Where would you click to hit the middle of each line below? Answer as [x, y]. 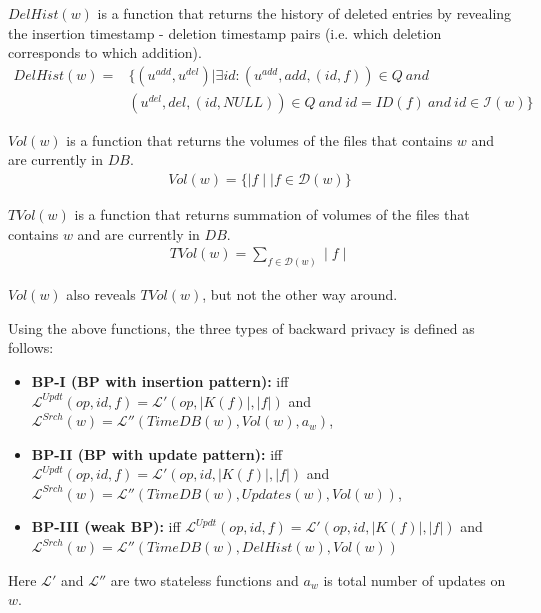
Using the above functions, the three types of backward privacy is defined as [241, 327]
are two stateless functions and [204, 579]
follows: [31, 347]
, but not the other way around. [300, 294]
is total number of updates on [414, 579]
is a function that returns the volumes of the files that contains [259, 139]
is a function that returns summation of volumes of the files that [272, 214]
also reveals [101, 294]
